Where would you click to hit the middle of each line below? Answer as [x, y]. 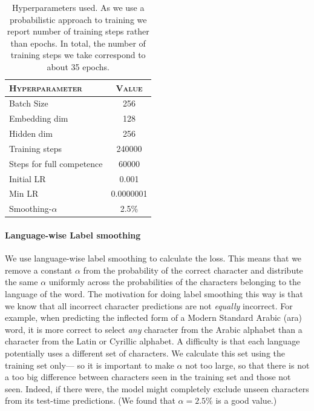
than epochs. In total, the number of [78, 43]
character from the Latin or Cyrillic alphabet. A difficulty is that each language [152, 341]
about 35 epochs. [78, 66]
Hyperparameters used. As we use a [78, 7]
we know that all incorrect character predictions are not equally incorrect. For [149, 305]
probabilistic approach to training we [78, 19]
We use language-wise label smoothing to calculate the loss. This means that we [153, 258]
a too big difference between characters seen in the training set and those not [148, 377]
